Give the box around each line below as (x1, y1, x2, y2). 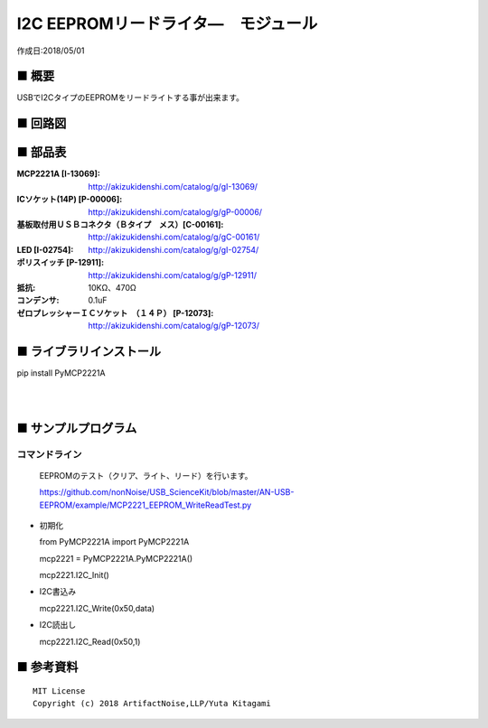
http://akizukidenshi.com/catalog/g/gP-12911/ (88, 269, 258, 280)
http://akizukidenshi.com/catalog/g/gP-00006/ (88, 206, 262, 217)
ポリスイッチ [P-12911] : (16, 257, 104, 268)
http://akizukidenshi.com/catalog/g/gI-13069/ (88, 181, 258, 191)
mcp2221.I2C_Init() (39, 570, 110, 581)
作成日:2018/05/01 (16, 45, 85, 56)
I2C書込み (39, 586, 77, 597)
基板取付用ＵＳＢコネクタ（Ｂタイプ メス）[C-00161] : (16, 219, 224, 229)
